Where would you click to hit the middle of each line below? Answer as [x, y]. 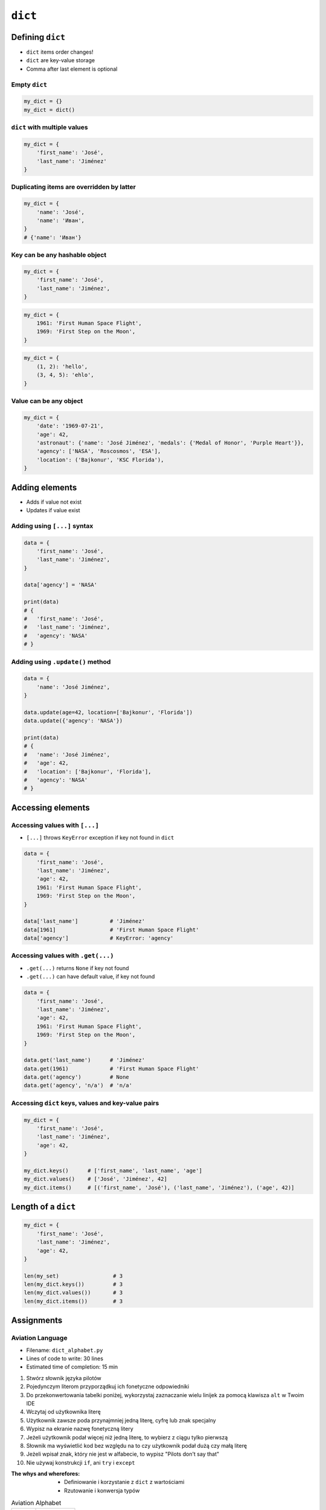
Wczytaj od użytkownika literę [63, 1412]
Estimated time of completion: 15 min [72, 1367]
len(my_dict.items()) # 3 [73, 1301]
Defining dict [38, 37]
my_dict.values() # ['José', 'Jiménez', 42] [95, 1179]
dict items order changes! [60, 52]
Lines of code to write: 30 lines [65, 1358]
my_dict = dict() [50, 110]
